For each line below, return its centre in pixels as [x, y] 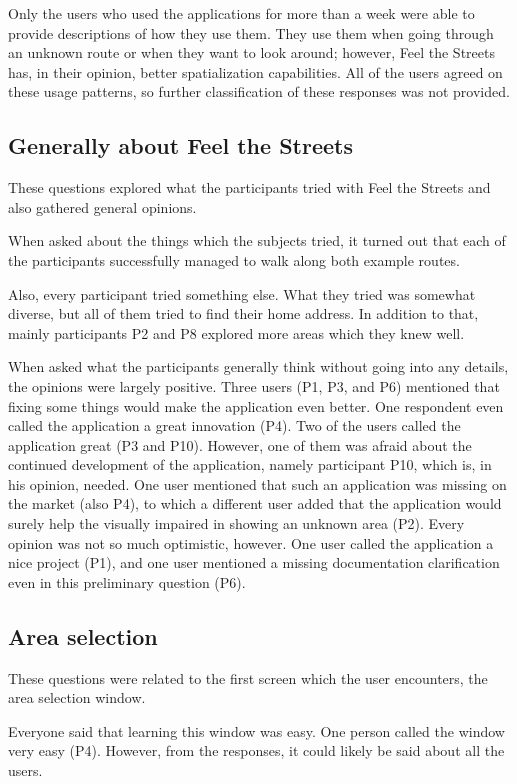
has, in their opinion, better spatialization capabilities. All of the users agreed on [255, 71]
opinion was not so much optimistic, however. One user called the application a [251, 542]
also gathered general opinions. [102, 206]
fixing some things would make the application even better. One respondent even [256, 405]
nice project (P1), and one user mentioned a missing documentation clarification [254, 562]
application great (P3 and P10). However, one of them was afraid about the [240, 444]
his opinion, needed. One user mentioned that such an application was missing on [257, 483]
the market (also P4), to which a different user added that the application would [255, 503]
